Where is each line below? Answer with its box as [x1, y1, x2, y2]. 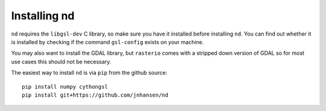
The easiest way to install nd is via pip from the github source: [11, 69, 167, 77]
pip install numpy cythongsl [22, 83, 108, 90]
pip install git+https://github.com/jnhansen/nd [22, 91, 168, 98]
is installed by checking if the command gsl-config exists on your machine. [11, 38, 204, 45]
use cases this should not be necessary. [11, 58, 112, 65]
